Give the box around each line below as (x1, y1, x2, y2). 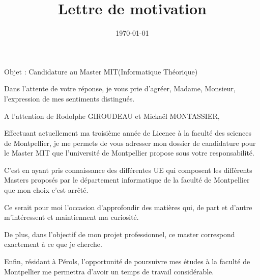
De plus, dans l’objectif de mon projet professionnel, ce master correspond (4, 228, 235, 239)
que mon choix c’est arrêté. (4, 185, 89, 195)
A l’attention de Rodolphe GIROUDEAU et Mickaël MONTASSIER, (4, 110, 220, 121)
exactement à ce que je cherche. (4, 239, 102, 249)
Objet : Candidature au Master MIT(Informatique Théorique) (4, 66, 198, 77)
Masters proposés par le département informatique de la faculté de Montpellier (4, 174, 250, 185)
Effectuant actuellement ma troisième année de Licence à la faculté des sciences (4, 128, 251, 138)
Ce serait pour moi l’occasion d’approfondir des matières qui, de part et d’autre (4, 201, 252, 212)
